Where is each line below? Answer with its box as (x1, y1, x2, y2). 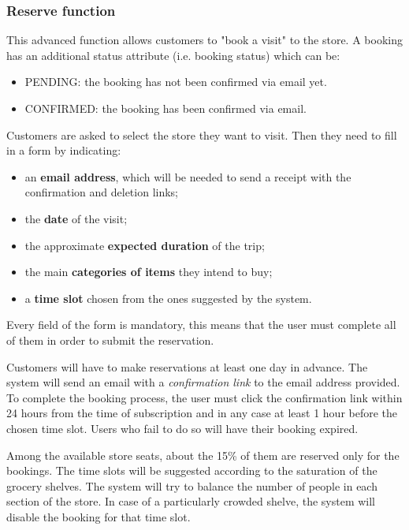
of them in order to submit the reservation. (6, 331, 214, 348)
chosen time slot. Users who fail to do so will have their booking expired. (6, 420, 359, 436)
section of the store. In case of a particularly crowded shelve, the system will (6, 493, 376, 509)
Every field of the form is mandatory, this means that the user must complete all (6, 316, 396, 333)
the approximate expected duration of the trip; (24, 237, 265, 253)
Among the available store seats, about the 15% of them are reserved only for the (6, 446, 400, 463)
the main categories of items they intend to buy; (24, 263, 273, 280)
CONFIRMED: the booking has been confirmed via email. (24, 100, 307, 116)
